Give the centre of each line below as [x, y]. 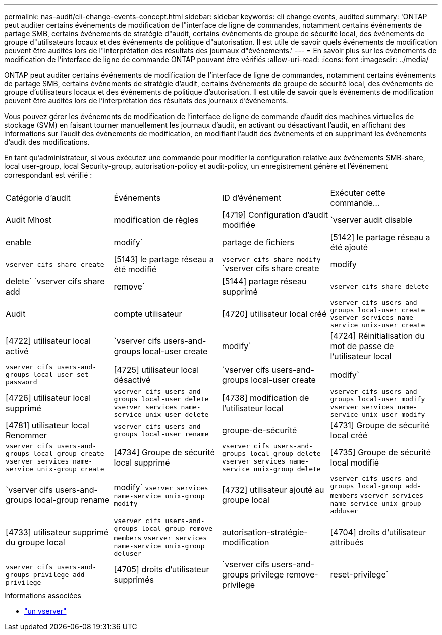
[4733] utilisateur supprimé [57, 532]
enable [18, 242]
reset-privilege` [359, 574]
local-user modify [392, 399]
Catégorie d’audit [38, 198]
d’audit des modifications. [47, 142]
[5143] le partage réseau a [164, 259]
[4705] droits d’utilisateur [161, 569]
